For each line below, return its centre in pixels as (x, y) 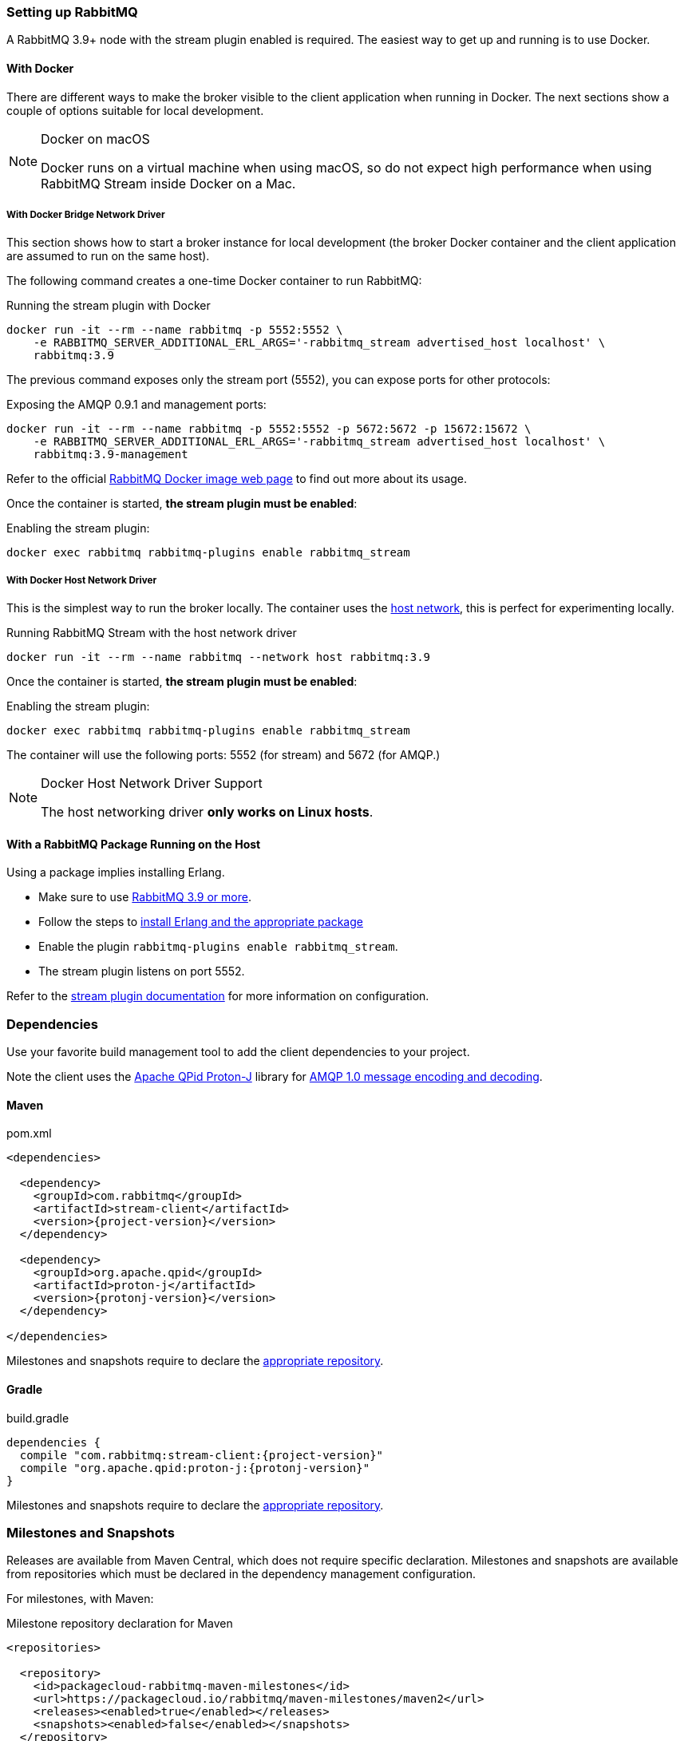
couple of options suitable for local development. (135, 110)
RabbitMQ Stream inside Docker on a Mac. (168, 183)
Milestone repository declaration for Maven (120, 1624)
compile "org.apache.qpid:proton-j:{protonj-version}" (195, 1468)
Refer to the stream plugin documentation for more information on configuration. (218, 996)
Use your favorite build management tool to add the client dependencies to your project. (238, 1052)
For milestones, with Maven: (80, 1599)
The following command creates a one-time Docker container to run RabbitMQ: (214, 281)
